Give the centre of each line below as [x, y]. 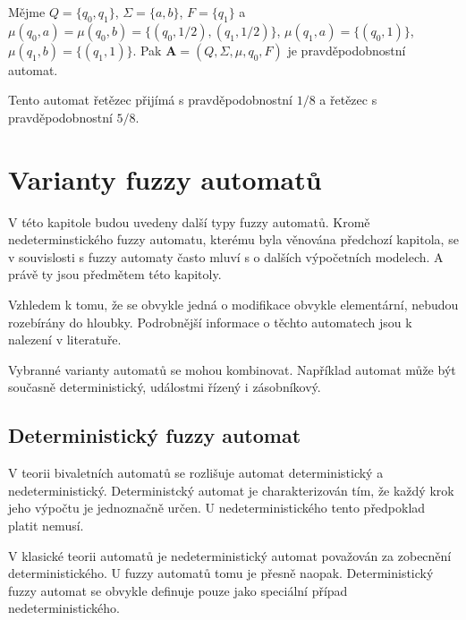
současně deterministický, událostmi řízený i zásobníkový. [165, 387]
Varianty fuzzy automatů [165, 178]
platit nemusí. [46, 526]
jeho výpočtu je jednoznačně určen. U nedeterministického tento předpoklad [217, 508]
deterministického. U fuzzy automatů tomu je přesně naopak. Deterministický [221, 573]
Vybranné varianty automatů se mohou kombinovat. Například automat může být [232, 369]
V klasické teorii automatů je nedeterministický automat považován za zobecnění [230, 555]
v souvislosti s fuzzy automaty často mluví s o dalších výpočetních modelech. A [226, 256]
